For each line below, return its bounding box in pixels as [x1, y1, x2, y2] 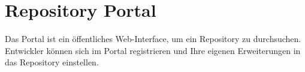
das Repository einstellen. [5, 56, 99, 68]
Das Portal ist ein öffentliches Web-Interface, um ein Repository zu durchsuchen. [5, 32, 301, 45]
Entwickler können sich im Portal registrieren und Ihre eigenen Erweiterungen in [5, 44, 301, 56]
